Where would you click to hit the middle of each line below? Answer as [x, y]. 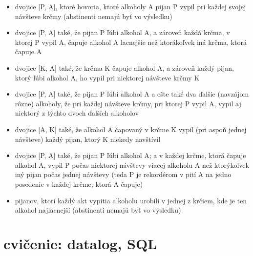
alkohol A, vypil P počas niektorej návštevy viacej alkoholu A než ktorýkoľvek [132, 165]
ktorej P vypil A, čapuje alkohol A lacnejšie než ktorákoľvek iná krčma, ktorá [131, 42]
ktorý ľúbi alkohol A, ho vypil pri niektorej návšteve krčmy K [107, 77]
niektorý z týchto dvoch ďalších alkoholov [77, 113]
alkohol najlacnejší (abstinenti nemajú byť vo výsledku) [98, 210]
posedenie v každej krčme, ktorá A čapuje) [79, 184]
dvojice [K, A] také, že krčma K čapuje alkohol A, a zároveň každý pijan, [124, 68]
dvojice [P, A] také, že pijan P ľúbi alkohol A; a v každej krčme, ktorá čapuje [130, 155]
